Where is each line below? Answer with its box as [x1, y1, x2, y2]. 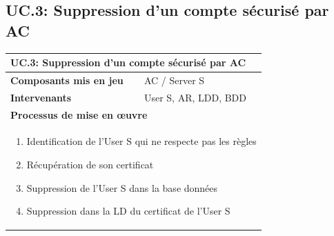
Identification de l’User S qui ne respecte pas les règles [26, 134, 257, 148]
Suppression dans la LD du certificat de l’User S [26, 204, 230, 218]
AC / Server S [144, 72, 205, 87]
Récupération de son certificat [26, 157, 154, 172]
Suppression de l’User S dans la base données [26, 180, 218, 195]
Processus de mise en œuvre [10, 107, 148, 121]
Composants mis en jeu [10, 72, 124, 87]
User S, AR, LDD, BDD [144, 90, 246, 104]
